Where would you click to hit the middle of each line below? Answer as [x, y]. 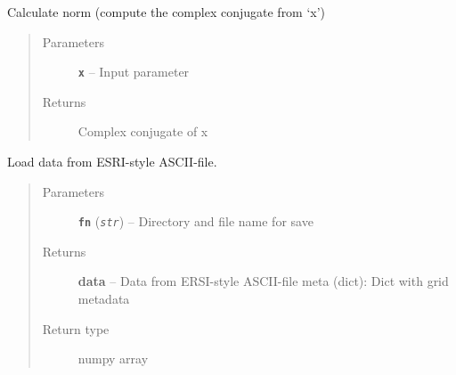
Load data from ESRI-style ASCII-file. [112, 162]
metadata [104, 299]
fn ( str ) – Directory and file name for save [195, 221]
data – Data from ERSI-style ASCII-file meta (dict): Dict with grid [263, 281]
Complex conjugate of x [143, 131]
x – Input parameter [134, 72]
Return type [76, 328]
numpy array [113, 359]
